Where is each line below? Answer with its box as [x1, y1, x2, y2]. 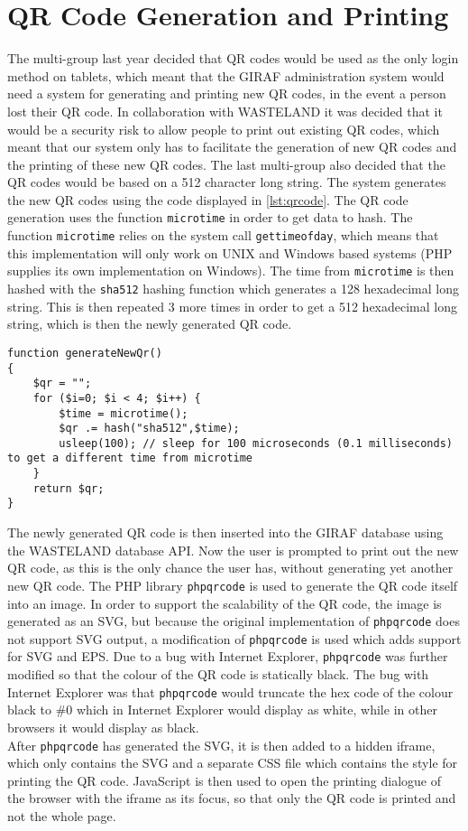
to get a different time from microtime [7, 452, 253, 465]
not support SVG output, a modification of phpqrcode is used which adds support [7, 629, 462, 648]
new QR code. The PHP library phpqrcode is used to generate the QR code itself [7, 575, 458, 594]
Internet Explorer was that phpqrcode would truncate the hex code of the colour [7, 682, 454, 701]
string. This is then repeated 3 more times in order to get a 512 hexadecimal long [7, 296, 458, 315]
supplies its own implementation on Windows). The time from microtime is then [7, 261, 454, 280]
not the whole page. [7, 806, 116, 825]
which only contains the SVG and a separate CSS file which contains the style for [7, 753, 458, 772]
